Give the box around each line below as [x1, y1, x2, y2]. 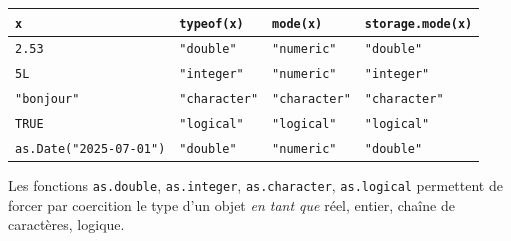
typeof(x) [179, 16, 244, 31]
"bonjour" [15, 92, 80, 107]
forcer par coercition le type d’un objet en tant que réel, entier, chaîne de [8, 194, 455, 215]
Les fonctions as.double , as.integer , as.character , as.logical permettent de [8, 175, 503, 196]
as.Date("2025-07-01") [15, 142, 166, 157]
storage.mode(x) [364, 16, 473, 31]
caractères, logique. [8, 214, 125, 235]
